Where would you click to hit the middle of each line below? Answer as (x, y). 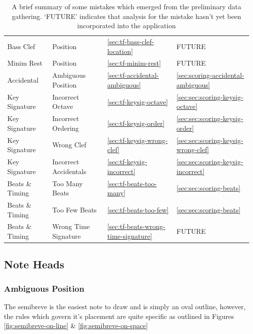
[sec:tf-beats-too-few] (138, 209)
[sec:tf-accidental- (133, 75)
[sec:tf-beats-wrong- (136, 226)
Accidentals (69, 171)
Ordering (66, 128)
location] (120, 51)
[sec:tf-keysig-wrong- (137, 140)
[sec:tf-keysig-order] (136, 123)
